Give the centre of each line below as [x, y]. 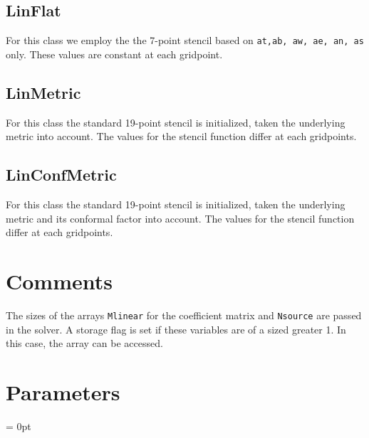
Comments [59, 281]
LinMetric [43, 92]
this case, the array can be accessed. [84, 343]
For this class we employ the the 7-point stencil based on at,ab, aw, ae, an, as [185, 40]
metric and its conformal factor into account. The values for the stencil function [180, 218]
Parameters [63, 391]
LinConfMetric [61, 175]
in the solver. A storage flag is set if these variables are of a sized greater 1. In [176, 329]
